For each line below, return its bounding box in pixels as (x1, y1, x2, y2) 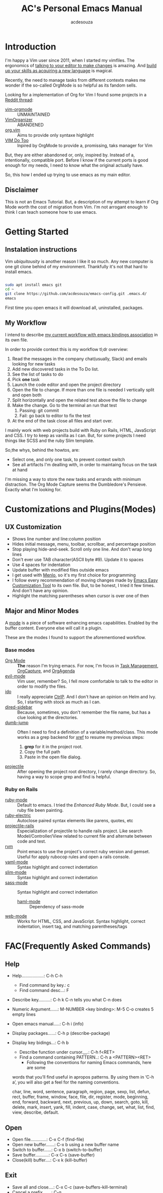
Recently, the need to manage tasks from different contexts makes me (5, 77, 146, 83)
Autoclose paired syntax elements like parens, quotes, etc (17, 818, 133, 824)
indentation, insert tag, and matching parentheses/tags (17, 923, 127, 930)
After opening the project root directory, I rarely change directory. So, (17, 769, 157, 774)
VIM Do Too (5, 137, 29, 143)
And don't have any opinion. (12, 587, 69, 593)
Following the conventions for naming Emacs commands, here (26, 1060, 152, 1065)
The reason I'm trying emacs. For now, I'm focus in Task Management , (17, 662, 159, 668)
